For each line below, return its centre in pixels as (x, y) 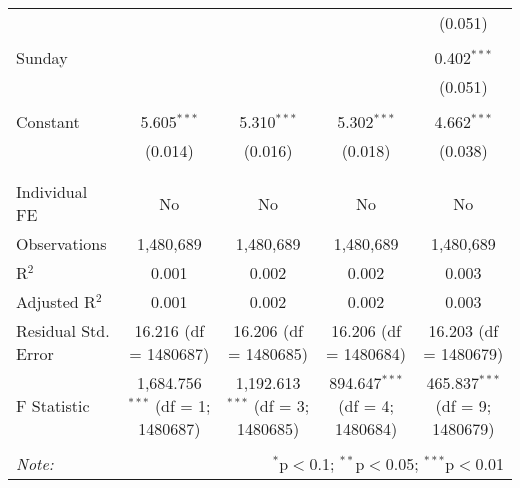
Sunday (42, 57)
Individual (52, 191)
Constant (48, 121)
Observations (61, 243)
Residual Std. (63, 330)
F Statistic (53, 405)
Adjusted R (56, 301)
